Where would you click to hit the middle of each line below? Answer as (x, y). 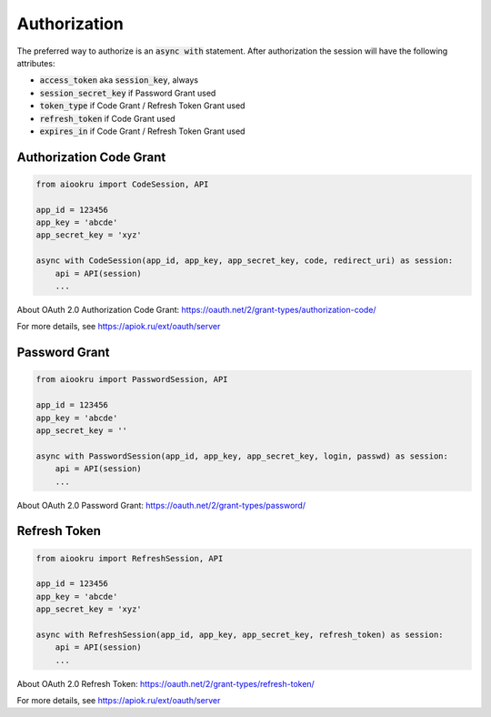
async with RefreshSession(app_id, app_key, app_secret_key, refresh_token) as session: (240, 634)
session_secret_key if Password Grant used (128, 93)
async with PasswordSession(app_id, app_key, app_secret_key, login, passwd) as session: (242, 456)
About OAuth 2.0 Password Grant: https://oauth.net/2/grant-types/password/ (161, 505)
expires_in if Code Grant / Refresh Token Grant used (142, 131)
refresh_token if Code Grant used (108, 118)
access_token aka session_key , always (119, 80)
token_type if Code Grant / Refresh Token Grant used (142, 106)
